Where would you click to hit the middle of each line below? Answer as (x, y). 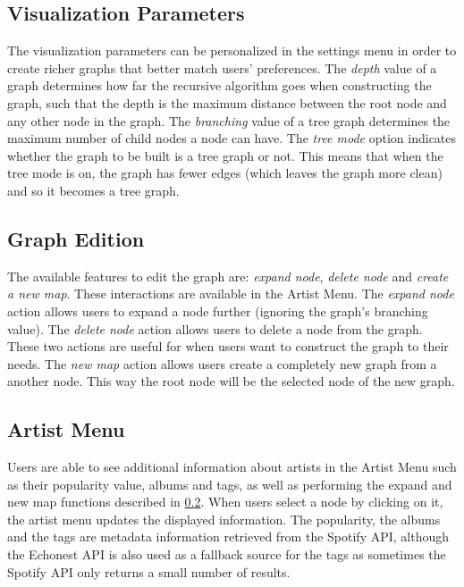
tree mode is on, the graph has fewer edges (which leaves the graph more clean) (225, 173)
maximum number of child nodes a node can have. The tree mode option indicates (232, 138)
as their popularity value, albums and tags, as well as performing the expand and (230, 484)
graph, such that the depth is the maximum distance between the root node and (227, 102)
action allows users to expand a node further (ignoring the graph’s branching (218, 310)
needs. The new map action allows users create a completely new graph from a (222, 363)
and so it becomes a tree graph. (93, 190)
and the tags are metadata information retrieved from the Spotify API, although (228, 537)
